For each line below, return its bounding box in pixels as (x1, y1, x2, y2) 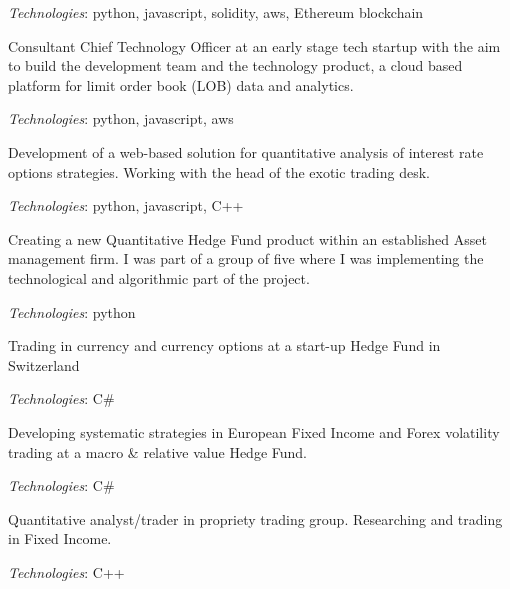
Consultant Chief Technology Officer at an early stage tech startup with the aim (8, 35, 501, 56)
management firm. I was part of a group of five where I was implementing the (8, 248, 484, 269)
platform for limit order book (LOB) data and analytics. (8, 74, 354, 95)
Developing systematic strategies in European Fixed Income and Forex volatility (8, 421, 500, 442)
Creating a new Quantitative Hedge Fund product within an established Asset (8, 228, 487, 249)
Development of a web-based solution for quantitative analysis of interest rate (8, 141, 484, 162)
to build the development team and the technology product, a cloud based (8, 55, 463, 76)
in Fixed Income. (8, 528, 112, 549)
